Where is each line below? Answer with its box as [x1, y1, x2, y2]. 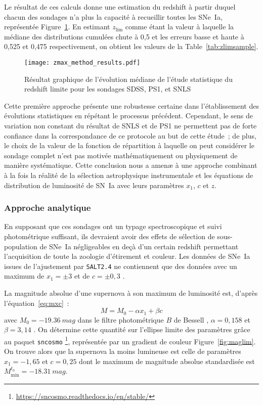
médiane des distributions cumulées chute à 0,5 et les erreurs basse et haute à [4, 31, 244, 41]
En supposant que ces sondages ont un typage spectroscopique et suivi [4, 221, 222, 232]
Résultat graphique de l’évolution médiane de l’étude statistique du [24, 73, 233, 84]
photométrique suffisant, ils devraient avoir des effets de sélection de [4, 231, 215, 241]
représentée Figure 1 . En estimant [4, 21, 110, 32]
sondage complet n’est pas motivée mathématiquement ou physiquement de [4, 150, 238, 160]
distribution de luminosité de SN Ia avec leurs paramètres [4, 179, 184, 190]
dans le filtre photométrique [77, 314, 164, 325]
